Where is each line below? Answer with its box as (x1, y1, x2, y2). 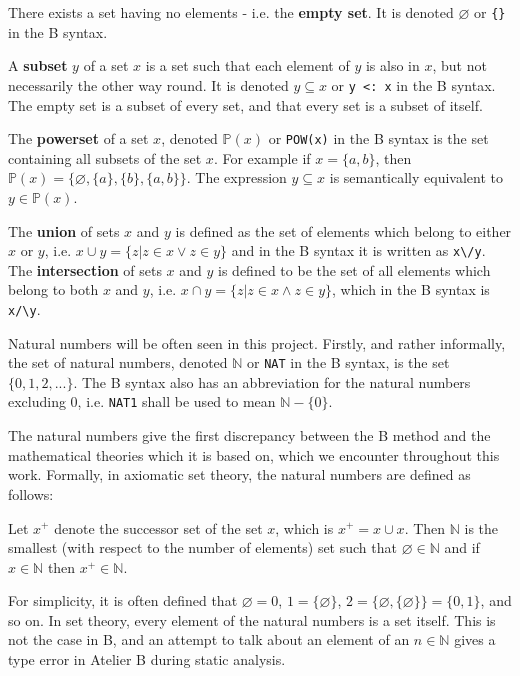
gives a (454, 629, 496, 650)
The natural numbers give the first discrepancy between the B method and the (8, 425, 491, 446)
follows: (8, 483, 54, 504)
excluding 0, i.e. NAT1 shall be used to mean (8, 391, 276, 412)
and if (444, 537, 480, 558)
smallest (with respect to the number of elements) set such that (8, 537, 397, 558)
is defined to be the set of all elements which (218, 259, 491, 280)
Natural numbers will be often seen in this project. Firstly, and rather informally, (8, 332, 506, 353)
